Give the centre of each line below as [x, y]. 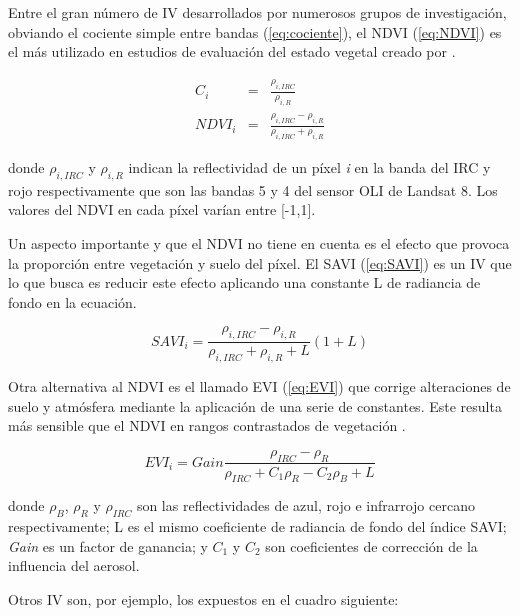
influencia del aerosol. [74, 565]
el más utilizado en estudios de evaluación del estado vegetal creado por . [232, 51]
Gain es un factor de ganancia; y [108, 545]
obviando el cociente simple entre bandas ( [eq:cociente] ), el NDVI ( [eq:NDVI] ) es [255, 31]
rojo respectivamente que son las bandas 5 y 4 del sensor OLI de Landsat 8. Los [253, 189]
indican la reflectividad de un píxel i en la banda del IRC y [309, 166]
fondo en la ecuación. [72, 301]
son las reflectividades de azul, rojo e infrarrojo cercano [305, 505]
